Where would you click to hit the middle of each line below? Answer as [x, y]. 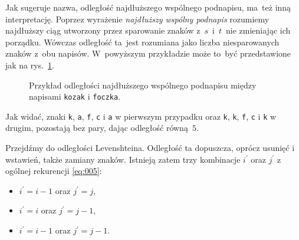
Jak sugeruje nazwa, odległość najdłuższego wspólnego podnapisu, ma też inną [148, 7]
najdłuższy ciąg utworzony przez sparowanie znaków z [103, 30]
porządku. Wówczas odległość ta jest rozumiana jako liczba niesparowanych [142, 42]
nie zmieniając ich [258, 30]
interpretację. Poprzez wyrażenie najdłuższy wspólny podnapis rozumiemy [137, 19]
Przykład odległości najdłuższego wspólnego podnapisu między [143, 85]
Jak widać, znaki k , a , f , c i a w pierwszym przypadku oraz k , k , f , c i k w [141, 116]
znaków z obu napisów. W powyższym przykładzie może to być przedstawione [148, 53]
